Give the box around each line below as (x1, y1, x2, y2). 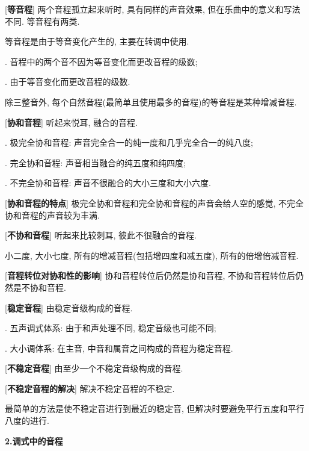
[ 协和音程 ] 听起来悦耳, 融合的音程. (5, 116, 138, 128)
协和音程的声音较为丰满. (5, 208, 100, 221)
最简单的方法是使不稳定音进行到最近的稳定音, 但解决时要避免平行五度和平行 (5, 402, 305, 415)
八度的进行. (5, 414, 49, 427)
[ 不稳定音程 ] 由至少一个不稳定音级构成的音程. (5, 362, 183, 375)
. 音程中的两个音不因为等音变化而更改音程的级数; (5, 55, 198, 67)
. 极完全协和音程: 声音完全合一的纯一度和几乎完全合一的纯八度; (5, 136, 253, 149)
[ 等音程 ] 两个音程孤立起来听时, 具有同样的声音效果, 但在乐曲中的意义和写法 (5, 3, 301, 15)
